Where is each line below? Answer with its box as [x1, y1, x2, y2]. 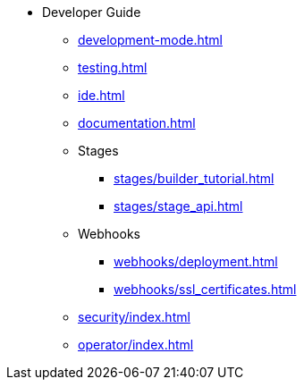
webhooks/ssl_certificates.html [114, 282, 297, 297]
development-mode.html [78, 32, 223, 47]
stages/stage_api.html [114, 198, 243, 214]
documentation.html [78, 115, 196, 130]
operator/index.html [78, 337, 194, 352]
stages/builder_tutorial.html [114, 171, 274, 186]
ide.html [78, 88, 125, 103]
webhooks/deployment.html [114, 254, 278, 269]
